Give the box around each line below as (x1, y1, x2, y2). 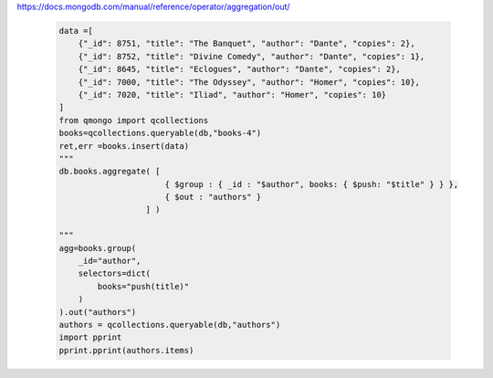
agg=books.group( (58, 243, 137, 253)
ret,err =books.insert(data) (58, 141, 190, 151)
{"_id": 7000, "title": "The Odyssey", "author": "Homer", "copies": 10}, (78, 77, 420, 87)
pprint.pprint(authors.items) (58, 345, 194, 355)
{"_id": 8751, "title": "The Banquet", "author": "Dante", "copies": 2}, (78, 38, 415, 49)
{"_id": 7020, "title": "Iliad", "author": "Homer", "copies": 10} (78, 89, 387, 100)
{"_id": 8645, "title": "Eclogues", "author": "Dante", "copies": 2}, (78, 64, 402, 75)
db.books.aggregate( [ (58, 166, 161, 177)
